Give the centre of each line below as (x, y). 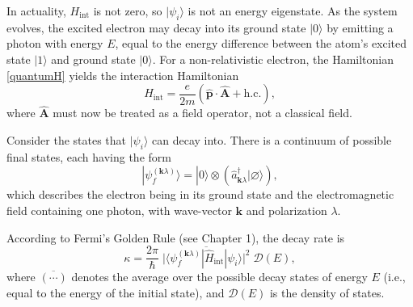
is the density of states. (327, 292)
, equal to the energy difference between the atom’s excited (261, 43)
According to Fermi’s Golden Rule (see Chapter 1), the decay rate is (176, 237)
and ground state (93, 59)
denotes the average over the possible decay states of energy (219, 277)
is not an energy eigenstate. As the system (293, 11)
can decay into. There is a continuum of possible (272, 139)
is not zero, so (128, 11)
